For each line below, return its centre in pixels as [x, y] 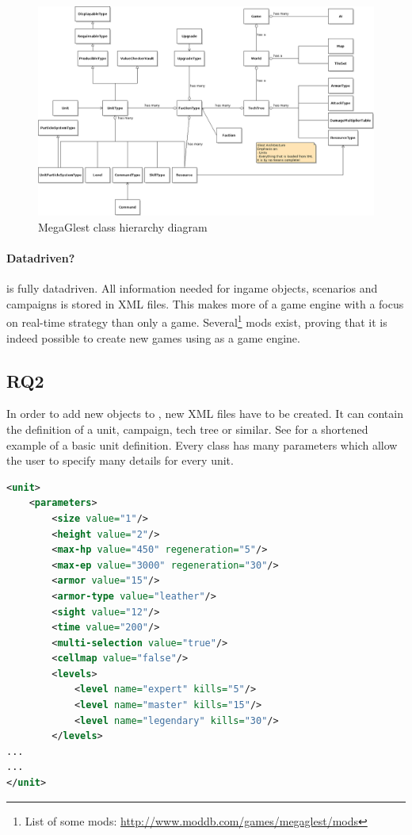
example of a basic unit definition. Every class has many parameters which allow [202, 444]
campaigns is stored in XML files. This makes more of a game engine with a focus [205, 303]
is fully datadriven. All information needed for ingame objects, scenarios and [192, 288]
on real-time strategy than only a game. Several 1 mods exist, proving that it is [197, 321]
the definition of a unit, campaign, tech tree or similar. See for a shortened [187, 429]
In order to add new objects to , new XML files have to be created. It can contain [205, 414]
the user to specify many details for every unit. [120, 460]
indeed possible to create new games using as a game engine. [153, 337]
